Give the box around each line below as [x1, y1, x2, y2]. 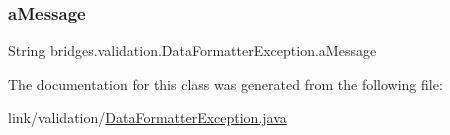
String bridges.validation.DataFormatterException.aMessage [8, 40, 377, 61]
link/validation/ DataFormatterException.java [8, 107, 287, 128]
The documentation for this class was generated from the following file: [8, 73, 443, 94]
